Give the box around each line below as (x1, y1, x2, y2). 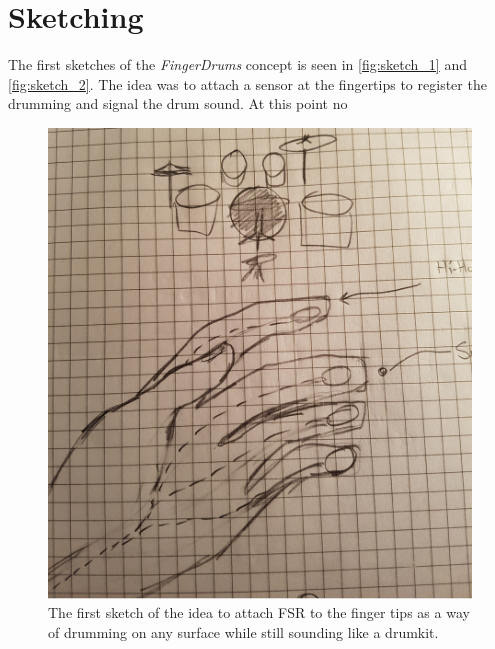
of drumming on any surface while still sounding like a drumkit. (48, 622, 439, 642)
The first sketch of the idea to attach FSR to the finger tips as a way (48, 602, 470, 623)
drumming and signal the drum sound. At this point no (8, 93, 348, 114)
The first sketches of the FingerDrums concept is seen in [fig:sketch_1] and (8, 54, 467, 75)
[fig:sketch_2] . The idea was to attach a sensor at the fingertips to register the (8, 73, 487, 94)
